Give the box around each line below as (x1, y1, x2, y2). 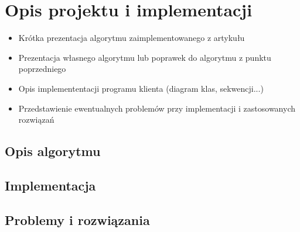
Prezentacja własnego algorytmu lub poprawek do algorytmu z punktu (18, 51, 271, 63)
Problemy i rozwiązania (5, 210, 150, 228)
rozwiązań (18, 113, 54, 126)
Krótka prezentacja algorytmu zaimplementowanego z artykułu (18, 32, 245, 44)
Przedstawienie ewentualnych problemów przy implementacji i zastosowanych (18, 102, 296, 114)
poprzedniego (18, 63, 66, 75)
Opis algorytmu (5, 142, 101, 160)
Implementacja (5, 176, 96, 194)
